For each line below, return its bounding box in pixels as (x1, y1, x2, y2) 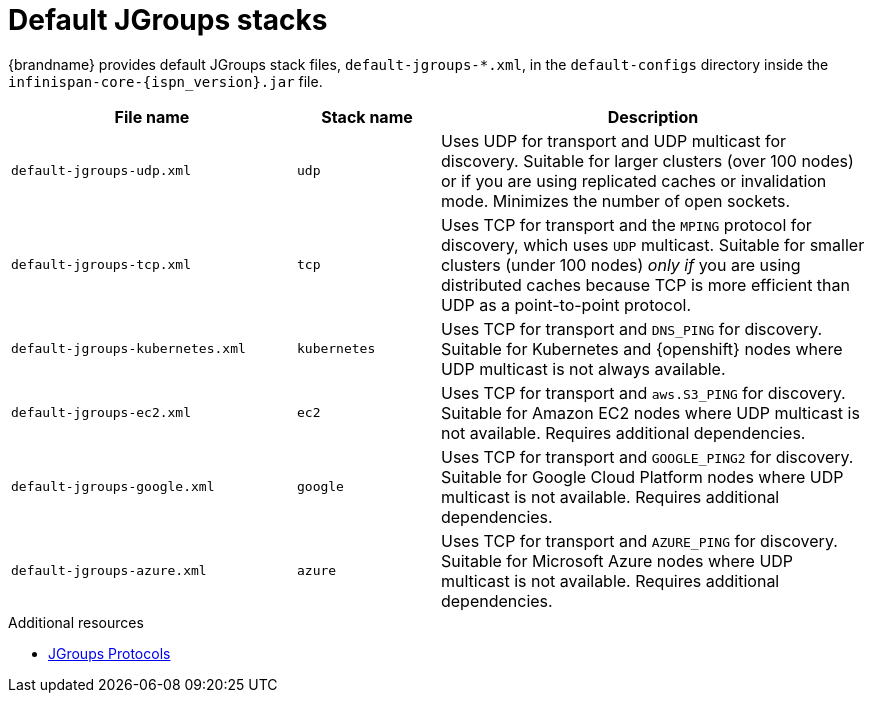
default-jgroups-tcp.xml (11, 257, 192, 273)
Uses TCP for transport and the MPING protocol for (440, 214, 812, 235)
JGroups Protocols (48, 644, 171, 662)
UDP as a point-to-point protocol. (440, 294, 692, 315)
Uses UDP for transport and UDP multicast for (440, 130, 787, 151)
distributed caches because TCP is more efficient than (440, 274, 850, 295)
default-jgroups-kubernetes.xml (11, 341, 246, 357)
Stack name (321, 106, 413, 127)
